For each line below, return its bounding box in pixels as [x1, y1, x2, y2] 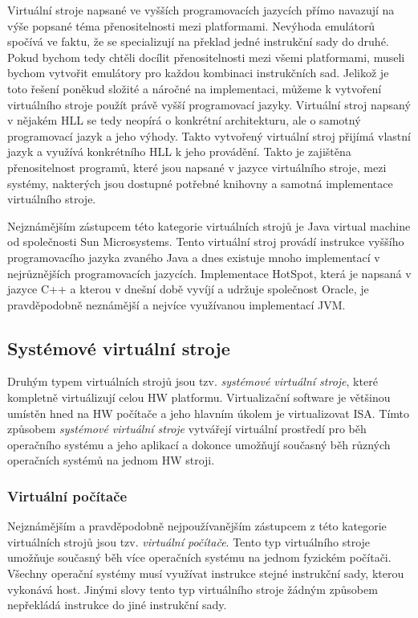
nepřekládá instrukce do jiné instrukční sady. [7, 596, 227, 613]
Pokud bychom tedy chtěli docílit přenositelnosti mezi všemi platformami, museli [7, 48, 405, 65]
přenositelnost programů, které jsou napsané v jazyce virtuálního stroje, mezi [7, 158, 387, 175]
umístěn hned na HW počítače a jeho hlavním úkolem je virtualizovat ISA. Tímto [7, 404, 410, 421]
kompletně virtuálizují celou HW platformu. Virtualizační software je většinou [7, 389, 391, 406]
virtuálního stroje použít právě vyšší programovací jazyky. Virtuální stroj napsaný [7, 96, 411, 113]
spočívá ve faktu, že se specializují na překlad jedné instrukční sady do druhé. [7, 33, 389, 50]
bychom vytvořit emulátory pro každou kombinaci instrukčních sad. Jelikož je [7, 64, 389, 81]
